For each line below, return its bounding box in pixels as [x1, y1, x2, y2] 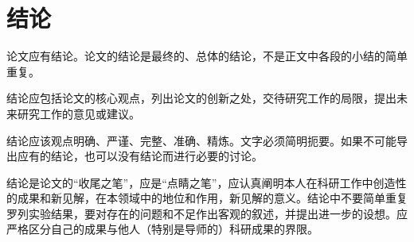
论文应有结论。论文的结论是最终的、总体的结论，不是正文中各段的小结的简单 [6, 48, 408, 64]
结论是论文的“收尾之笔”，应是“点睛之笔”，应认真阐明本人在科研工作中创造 [6, 174, 396, 190]
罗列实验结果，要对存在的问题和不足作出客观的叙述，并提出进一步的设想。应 [6, 205, 408, 221]
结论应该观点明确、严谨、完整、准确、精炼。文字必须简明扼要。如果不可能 [6, 132, 396, 148]
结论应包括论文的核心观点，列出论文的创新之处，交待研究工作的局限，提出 [6, 90, 396, 106]
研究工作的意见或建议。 [17, 105, 140, 121]
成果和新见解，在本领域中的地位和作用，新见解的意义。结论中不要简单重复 [17, 190, 408, 206]
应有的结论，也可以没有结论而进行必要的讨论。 [17, 148, 263, 164]
